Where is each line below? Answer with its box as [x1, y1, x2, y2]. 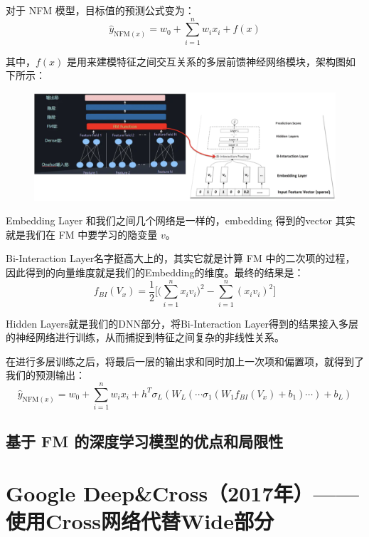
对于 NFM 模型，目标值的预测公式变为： [6, 3, 195, 17]
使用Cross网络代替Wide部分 [6, 506, 274, 536]
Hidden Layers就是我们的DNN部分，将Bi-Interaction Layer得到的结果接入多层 [6, 316, 359, 330]
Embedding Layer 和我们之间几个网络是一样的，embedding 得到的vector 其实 [6, 213, 355, 228]
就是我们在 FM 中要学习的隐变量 [6, 226, 158, 241]
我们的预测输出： [6, 367, 85, 382]
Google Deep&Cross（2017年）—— [6, 479, 359, 508]
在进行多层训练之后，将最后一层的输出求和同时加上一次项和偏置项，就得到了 [6, 353, 364, 368]
